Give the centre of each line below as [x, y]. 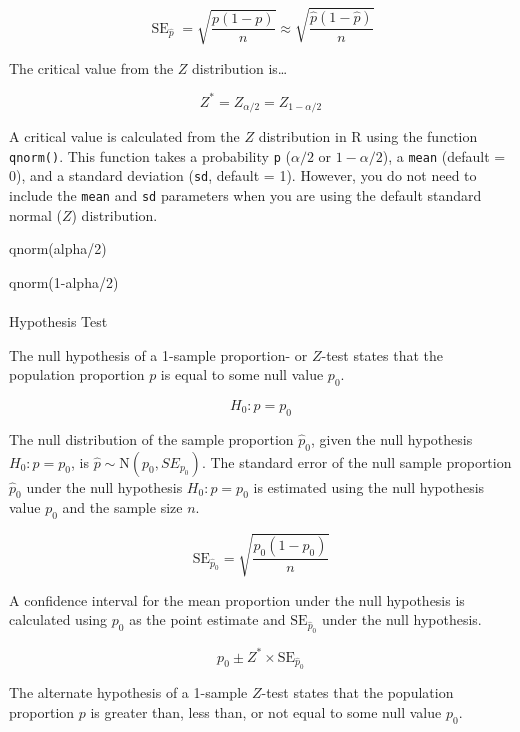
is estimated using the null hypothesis [369, 486]
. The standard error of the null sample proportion [356, 461]
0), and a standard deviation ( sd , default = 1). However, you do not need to [243, 175]
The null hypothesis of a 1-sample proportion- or [158, 354]
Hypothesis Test [58, 321]
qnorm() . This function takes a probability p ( [150, 155]
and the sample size [122, 507]
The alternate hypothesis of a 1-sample [128, 692]
